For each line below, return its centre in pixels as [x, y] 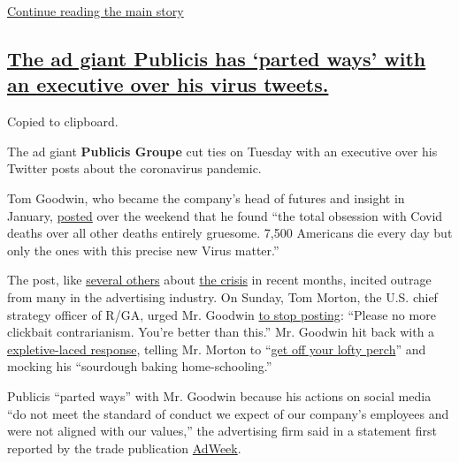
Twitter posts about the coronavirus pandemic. [134, 168]
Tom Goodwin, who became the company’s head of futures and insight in [206, 197]
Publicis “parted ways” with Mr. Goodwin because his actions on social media [219, 395]
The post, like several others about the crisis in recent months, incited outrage [219, 280]
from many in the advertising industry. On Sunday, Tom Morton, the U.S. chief [222, 296]
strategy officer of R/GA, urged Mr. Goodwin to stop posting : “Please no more [222, 314]
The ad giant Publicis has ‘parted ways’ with [217, 58]
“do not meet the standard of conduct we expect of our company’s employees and [228, 413]
